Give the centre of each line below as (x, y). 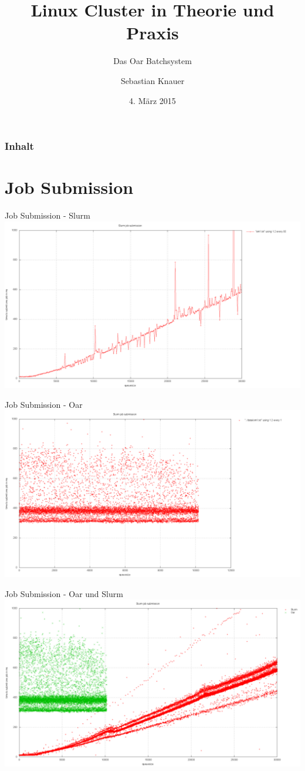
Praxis (152, 33)
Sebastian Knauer (152, 80)
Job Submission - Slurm (48, 215)
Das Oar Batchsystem (152, 61)
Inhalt (19, 146)
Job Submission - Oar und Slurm (64, 593)
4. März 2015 (152, 100)
